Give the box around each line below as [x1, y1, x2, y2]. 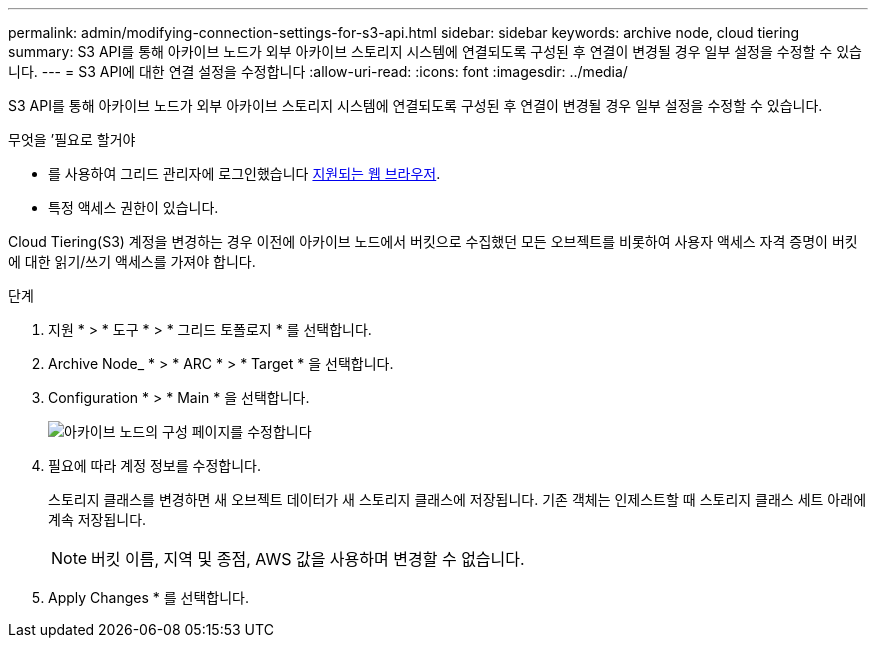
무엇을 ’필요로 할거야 [8, 131, 136, 148]
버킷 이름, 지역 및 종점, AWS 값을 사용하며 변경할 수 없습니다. [91, 549, 525, 569]
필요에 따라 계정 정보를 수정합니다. [48, 457, 261, 474]
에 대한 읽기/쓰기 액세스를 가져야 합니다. [8, 253, 256, 270]
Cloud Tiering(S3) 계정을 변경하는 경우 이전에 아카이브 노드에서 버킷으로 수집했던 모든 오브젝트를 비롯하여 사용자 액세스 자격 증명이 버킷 [8, 233, 858, 250]
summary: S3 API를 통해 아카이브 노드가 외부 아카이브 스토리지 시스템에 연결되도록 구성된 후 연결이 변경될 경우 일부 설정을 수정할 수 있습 [8, 43, 862, 60]
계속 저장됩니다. [48, 511, 147, 528]
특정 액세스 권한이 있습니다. [48, 199, 219, 216]
